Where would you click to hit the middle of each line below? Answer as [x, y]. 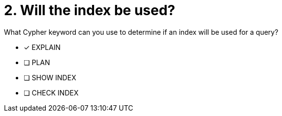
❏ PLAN [37, 62]
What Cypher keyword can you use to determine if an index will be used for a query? [141, 32]
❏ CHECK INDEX [51, 93]
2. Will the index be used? [90, 10]
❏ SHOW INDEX [50, 77]
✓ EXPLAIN [42, 47]
